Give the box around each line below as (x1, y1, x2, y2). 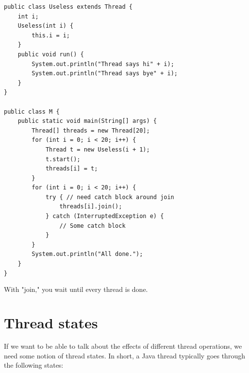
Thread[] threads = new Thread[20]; (32, 127, 150, 134)
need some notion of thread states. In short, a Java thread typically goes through (4, 350, 245, 360)
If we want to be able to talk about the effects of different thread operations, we (4, 340, 242, 351)
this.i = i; (32, 32, 70, 39)
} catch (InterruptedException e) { (45, 213, 164, 220)
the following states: (4, 360, 64, 370)
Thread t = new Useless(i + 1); (45, 146, 150, 153)
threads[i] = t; (45, 165, 98, 172)
